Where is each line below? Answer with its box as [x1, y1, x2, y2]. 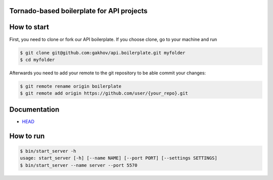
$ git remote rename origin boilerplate [20, 83, 121, 89]
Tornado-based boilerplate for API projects [9, 7, 148, 15]
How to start [9, 23, 49, 31]
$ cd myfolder [20, 57, 55, 63]
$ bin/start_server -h [20, 148, 76, 154]
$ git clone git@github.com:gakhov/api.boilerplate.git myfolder [20, 50, 186, 56]
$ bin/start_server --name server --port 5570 [20, 162, 138, 168]
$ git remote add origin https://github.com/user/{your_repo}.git [20, 91, 188, 96]
